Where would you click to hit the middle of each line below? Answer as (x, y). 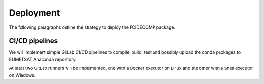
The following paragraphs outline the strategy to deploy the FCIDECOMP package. (92, 27)
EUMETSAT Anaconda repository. (43, 59)
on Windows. (22, 75)
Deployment (34, 13)
